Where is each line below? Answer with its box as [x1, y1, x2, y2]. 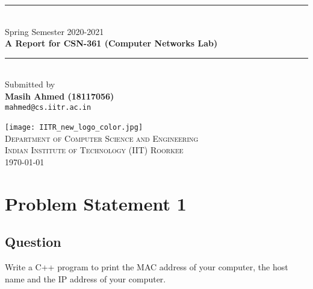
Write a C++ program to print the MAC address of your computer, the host [5, 261, 288, 273]
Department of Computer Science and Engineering [5, 132, 199, 144]
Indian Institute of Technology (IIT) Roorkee [5, 144, 184, 156]
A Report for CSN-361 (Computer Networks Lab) [5, 37, 218, 49]
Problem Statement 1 [5, 191, 187, 215]
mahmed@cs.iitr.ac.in [5, 103, 91, 112]
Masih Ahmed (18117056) [5, 89, 114, 102]
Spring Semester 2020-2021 [5, 25, 104, 37]
